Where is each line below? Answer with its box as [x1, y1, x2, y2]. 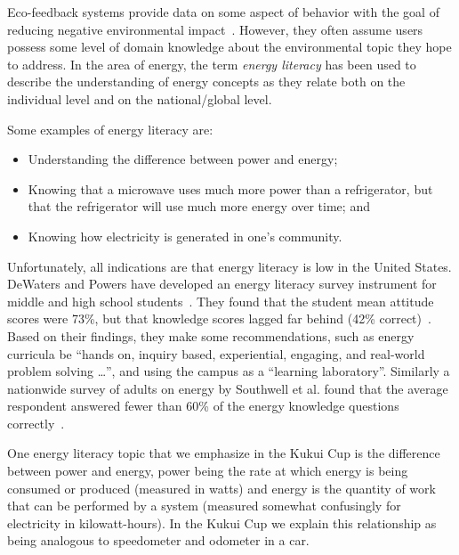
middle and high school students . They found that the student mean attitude [7, 291, 434, 310]
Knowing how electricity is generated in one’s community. [28, 226, 342, 245]
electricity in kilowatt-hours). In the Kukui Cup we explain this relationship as [7, 513, 437, 532]
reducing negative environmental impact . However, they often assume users [7, 20, 423, 38]
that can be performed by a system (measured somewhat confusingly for [7, 496, 401, 515]
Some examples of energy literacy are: [7, 119, 213, 138]
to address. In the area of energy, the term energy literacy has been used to [7, 54, 416, 73]
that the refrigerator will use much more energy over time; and [28, 197, 370, 216]
